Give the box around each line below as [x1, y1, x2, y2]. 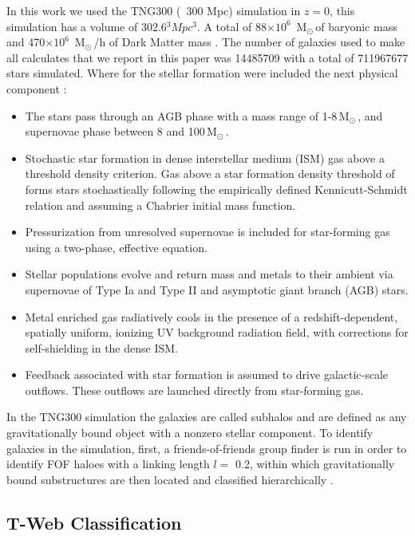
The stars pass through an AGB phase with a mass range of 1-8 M [25, 107, 350, 124]
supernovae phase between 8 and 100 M [25, 123, 217, 140]
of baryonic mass [315, 18, 397, 34]
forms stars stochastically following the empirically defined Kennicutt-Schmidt [25, 180, 408, 197]
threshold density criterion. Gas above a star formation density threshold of [25, 165, 395, 182]
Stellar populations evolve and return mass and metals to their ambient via [25, 266, 393, 282]
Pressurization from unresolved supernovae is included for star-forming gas [25, 223, 390, 240]
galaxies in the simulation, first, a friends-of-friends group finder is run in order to [6, 439, 407, 456]
